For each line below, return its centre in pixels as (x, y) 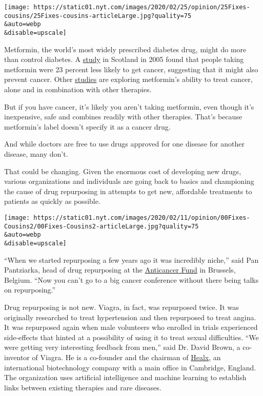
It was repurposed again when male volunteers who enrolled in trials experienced (131, 327)
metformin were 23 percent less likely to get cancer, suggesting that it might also (131, 69)
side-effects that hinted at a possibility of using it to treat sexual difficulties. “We (131, 337)
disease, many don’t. (36, 153)
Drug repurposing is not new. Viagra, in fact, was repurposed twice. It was (122, 307)
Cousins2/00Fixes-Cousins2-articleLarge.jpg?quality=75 (102, 226)
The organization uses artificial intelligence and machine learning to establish (125, 377)
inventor (17, 357)
